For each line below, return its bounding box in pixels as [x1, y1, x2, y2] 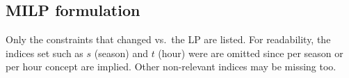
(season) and [94, 45, 148, 60]
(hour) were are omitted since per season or [158, 45, 343, 60]
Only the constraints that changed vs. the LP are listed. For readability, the [6, 32, 331, 47]
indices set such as [6, 45, 83, 60]
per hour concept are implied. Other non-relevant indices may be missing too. [6, 59, 336, 74]
